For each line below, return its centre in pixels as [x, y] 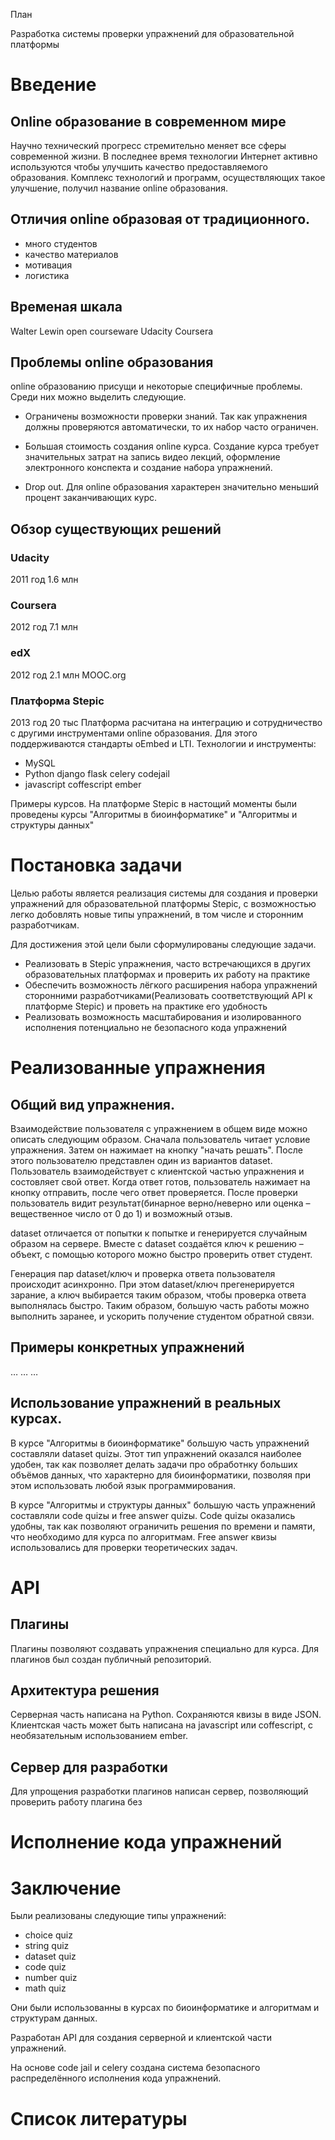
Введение [53, 85]
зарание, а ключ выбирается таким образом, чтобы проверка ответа [158, 1295]
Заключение [66, 1888]
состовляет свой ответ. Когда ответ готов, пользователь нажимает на [160, 1181]
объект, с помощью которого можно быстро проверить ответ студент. [161, 1254]
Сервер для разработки [89, 1767]
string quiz [47, 1946]
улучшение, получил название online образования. [119, 188]
